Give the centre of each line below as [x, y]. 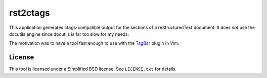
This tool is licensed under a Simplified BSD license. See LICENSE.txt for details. [93, 69]
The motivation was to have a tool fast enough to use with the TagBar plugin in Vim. [94, 43]
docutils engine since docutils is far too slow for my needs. [69, 34]
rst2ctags [30, 13]
